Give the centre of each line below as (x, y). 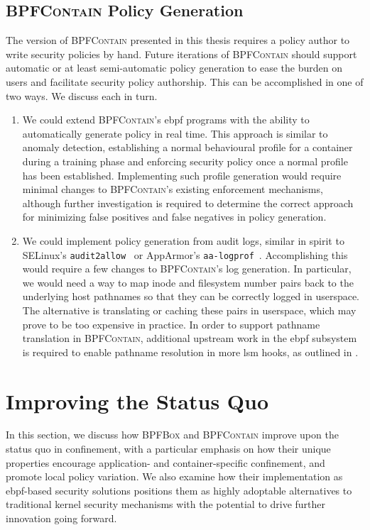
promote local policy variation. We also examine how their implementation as (174, 476)
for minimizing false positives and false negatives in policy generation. (174, 217)
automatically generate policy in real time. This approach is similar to (175, 133)
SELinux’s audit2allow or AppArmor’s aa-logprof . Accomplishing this (185, 254)
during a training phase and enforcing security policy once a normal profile (185, 161)
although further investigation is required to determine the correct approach (188, 203)
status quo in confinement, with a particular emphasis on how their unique (168, 449)
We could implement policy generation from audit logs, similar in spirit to (183, 240)
